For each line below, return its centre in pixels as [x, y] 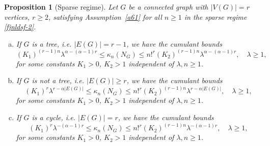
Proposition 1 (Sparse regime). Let [61, 7]
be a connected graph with [168, 7]
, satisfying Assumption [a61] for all [105, 16]
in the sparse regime [215, 16]
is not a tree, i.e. [58, 80]
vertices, [17, 16]
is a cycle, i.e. [54, 117]
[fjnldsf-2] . [20, 27]
